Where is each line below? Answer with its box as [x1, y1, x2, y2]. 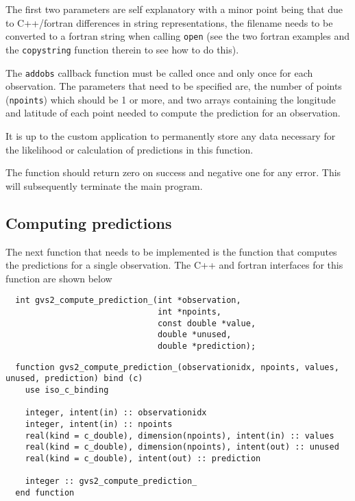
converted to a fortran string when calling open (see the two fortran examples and [5, 29, 350, 43]
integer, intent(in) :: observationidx [25, 408, 207, 418]
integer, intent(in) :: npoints [25, 419, 173, 429]
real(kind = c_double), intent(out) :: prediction [25, 453, 261, 463]
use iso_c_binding [25, 384, 109, 395]
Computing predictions [5, 212, 172, 233]
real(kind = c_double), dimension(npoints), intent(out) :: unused [25, 442, 339, 452]
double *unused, [157, 330, 232, 340]
